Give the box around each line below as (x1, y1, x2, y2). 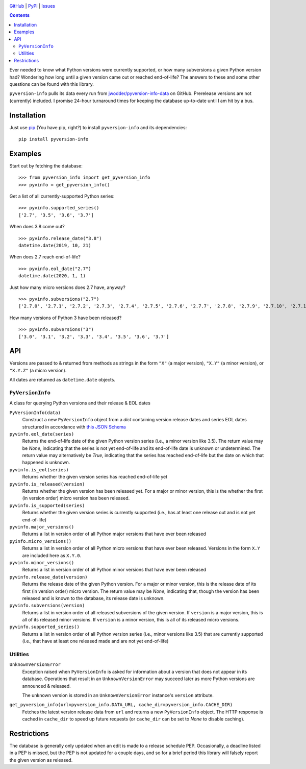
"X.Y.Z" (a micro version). (9, 367, 67, 373)
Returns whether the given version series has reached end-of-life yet (22, 474, 168, 480)
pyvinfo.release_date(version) (9, 574, 88, 580)
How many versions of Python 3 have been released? (9, 315, 122, 321)
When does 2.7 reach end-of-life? (9, 254, 81, 260)
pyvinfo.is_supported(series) (9, 502, 85, 508)
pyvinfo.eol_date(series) (9, 431, 74, 437)
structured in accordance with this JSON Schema (22, 424, 126, 430)
